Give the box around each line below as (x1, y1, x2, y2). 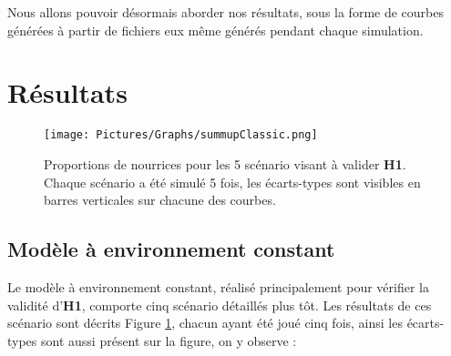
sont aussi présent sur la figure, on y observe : (41, 331, 297, 350)
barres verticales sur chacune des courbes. (44, 190, 276, 209)
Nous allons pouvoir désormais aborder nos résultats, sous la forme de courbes (7, 3, 444, 21)
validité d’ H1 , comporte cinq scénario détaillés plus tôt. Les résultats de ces (7, 295, 432, 314)
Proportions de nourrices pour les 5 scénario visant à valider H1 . (44, 154, 406, 173)
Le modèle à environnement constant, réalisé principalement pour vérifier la (7, 277, 429, 296)
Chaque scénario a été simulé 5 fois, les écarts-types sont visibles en (44, 172, 421, 191)
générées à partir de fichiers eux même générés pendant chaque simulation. (7, 20, 424, 39)
